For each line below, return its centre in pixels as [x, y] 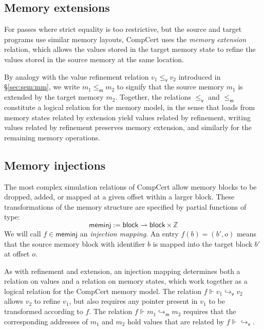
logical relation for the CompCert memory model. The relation [103, 291]
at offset [17, 254]
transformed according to [44, 311]
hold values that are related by [176, 321]
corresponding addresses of [46, 321]
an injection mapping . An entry [129, 233]
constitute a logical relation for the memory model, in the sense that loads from [130, 107]
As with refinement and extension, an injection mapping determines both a [122, 271]
